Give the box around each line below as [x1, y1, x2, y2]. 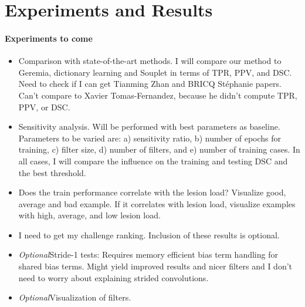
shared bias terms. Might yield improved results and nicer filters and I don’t [18, 260, 293, 272]
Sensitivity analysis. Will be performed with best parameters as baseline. [18, 120, 280, 133]
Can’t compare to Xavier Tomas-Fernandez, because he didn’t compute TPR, [18, 89, 297, 101]
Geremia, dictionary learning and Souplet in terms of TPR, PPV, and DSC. [18, 66, 292, 78]
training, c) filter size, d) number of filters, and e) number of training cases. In [18, 143, 300, 156]
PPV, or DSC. [18, 100, 70, 113]
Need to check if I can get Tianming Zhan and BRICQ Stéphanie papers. [18, 77, 282, 90]
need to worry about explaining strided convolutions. [18, 271, 209, 284]
